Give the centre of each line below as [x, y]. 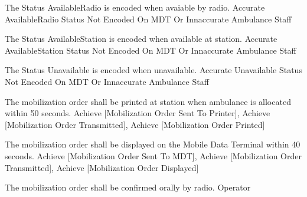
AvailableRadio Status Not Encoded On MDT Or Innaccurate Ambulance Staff [148, 19]
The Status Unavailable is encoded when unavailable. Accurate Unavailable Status [153, 70]
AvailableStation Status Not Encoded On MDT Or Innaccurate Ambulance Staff [151, 50]
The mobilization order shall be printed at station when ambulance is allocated [148, 101]
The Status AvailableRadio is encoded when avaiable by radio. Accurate [135, 7]
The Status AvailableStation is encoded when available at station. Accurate [141, 39]
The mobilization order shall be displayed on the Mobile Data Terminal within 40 [153, 144]
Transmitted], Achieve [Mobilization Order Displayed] [102, 167]
